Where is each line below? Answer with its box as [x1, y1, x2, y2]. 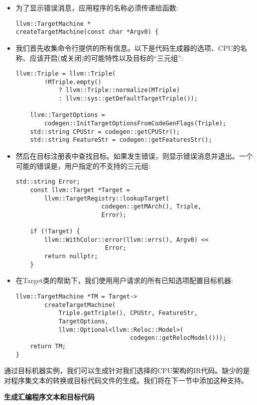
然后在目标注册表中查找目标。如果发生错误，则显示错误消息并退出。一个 [15, 151, 253, 161]
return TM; [30, 342, 66, 350]
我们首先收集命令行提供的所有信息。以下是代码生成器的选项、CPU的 [15, 42, 240, 53]
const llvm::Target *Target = [30, 186, 130, 194]
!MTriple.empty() [44, 78, 102, 86]
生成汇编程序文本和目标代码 [4, 392, 95, 402]
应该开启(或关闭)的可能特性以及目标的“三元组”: [29, 52, 183, 63]
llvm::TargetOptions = [30, 111, 105, 119]
